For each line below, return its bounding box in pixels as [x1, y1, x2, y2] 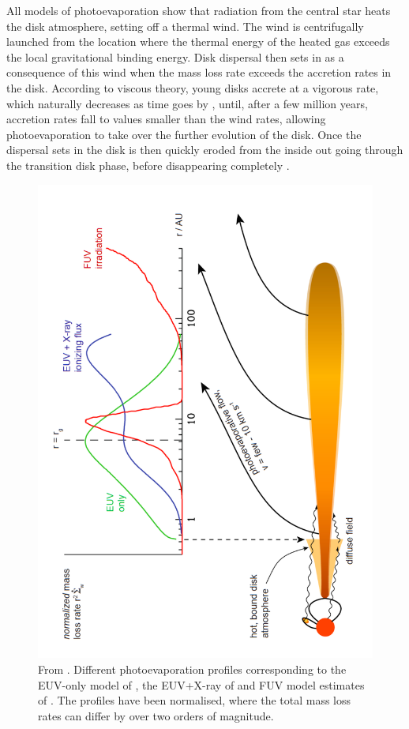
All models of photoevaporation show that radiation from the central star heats [6, 2, 391, 18]
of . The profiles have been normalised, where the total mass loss [38, 692, 351, 708]
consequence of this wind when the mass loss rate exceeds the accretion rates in [6, 64, 392, 81]
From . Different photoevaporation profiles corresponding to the [38, 661, 347, 678]
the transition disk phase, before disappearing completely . [6, 156, 290, 173]
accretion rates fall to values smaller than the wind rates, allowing [6, 111, 326, 127]
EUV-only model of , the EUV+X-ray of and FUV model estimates [38, 676, 365, 693]
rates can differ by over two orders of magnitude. [38, 707, 274, 723]
